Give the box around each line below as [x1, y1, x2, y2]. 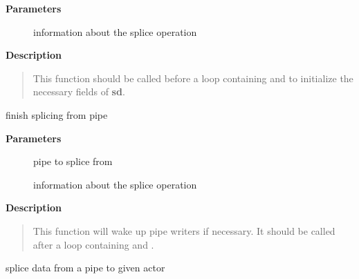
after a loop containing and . [33, 237, 154, 251]
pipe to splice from [33, 154, 113, 169]
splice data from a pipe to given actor [6, 260, 165, 275]
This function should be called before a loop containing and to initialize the [33, 70, 353, 85]
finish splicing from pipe [6, 107, 108, 122]
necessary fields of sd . [33, 84, 125, 99]
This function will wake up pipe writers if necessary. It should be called [33, 223, 335, 238]
